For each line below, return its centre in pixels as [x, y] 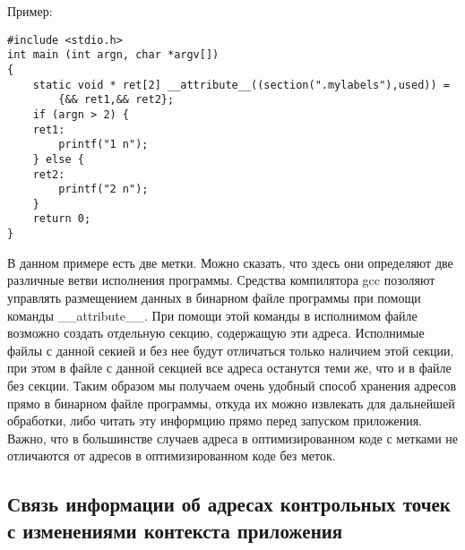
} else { [58, 159]
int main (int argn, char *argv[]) [113, 55]
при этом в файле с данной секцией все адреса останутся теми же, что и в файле [229, 368]
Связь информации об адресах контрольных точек [229, 504]
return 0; [62, 219]
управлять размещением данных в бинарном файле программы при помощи [214, 297]
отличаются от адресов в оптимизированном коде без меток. [172, 455]
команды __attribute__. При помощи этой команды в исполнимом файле [212, 315]
